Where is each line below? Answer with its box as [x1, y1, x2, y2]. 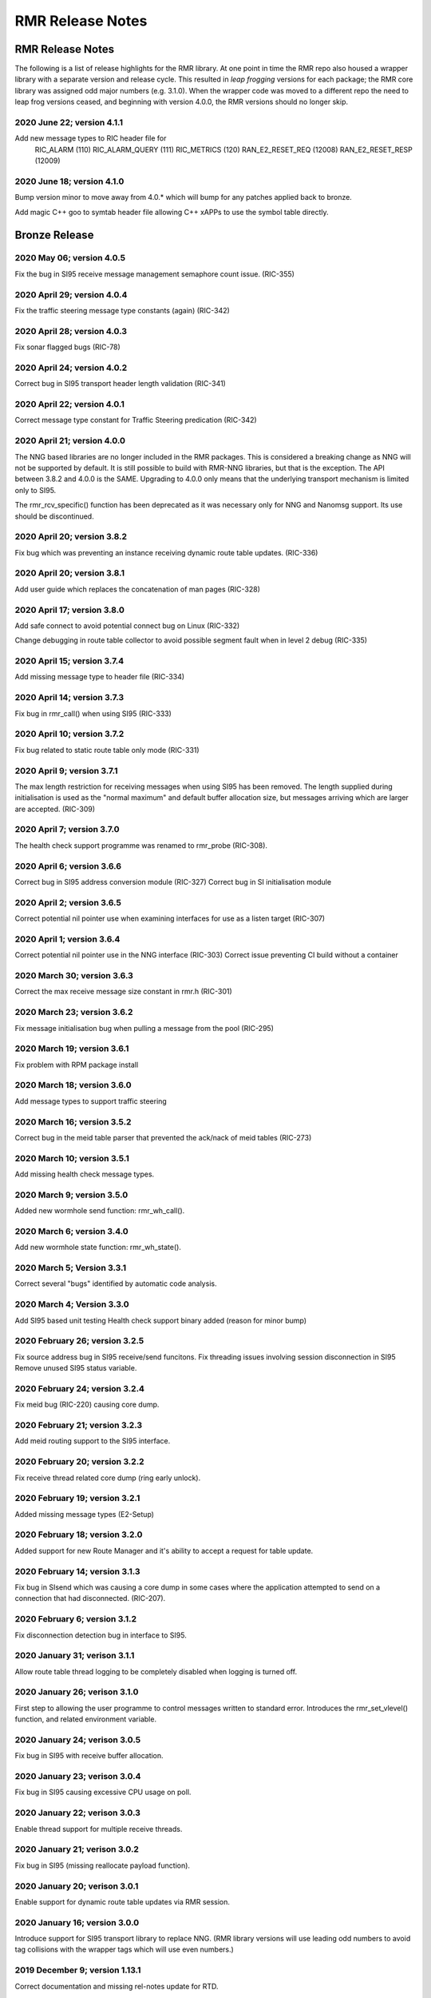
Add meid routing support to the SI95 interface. [14, 1436, 171, 1446]
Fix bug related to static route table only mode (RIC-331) [14, 745, 200, 754]
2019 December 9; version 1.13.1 [14, 1964, 141, 1976]
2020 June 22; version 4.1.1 [14, 117, 124, 128]
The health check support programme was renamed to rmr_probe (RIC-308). [14, 840, 267, 850]
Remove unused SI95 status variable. [14, 1363, 137, 1373]
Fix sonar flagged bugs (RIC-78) [14, 342, 121, 352]
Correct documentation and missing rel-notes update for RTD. [14, 1981, 219, 1991]
